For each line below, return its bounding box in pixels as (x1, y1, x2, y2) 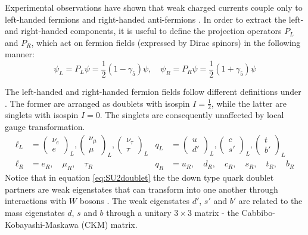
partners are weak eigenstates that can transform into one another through (5, 183, 278, 195)
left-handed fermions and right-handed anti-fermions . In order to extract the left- (5, 13, 304, 25)
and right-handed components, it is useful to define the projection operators (5, 24, 282, 37)
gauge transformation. (5, 120, 85, 133)
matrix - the (194, 206, 239, 219)
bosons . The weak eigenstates (79, 194, 189, 207)
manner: (5, 48, 35, 60)
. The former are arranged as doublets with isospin (5, 97, 190, 109)
